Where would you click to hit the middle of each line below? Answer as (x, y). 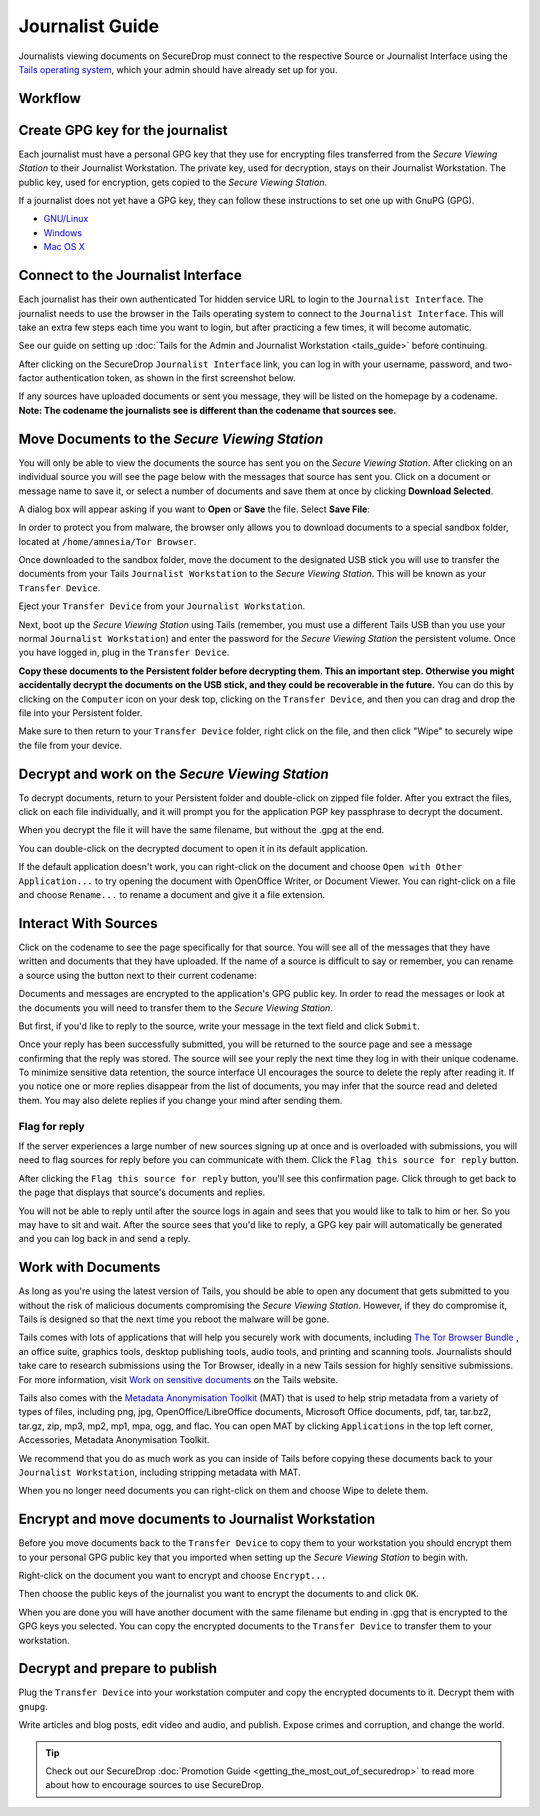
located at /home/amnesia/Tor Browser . (107, 541)
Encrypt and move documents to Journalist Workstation (197, 1519)
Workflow (50, 98)
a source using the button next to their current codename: (137, 975)
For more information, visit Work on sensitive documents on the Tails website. (178, 1379)
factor (31, 378)
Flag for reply (51, 1126)
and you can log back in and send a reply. (104, 1239)
